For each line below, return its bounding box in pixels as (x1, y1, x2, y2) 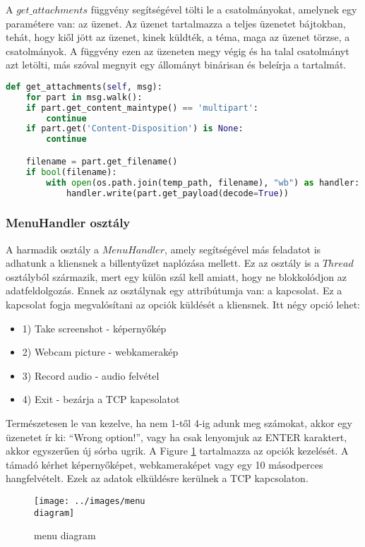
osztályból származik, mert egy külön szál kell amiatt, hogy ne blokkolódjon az (6, 269, 347, 284)
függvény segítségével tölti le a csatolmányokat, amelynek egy (90, 2, 357, 16)
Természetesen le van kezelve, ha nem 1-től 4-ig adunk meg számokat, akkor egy (6, 415, 352, 430)
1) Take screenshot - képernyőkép (22, 320, 167, 335)
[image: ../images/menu (34, 495, 145, 506)
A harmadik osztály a (6, 241, 99, 256)
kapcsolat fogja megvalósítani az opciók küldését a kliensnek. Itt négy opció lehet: (6, 296, 360, 311)
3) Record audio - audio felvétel (22, 368, 160, 383)
